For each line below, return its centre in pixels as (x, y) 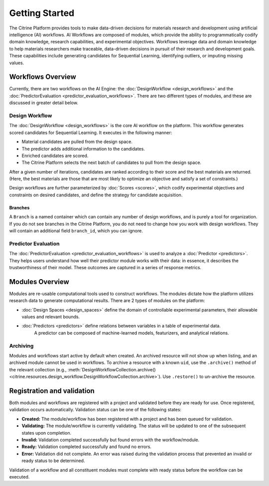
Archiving (21, 345)
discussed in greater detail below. (44, 103)
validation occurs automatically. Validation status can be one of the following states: (95, 410)
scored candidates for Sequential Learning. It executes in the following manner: (91, 133)
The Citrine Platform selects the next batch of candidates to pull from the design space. (112, 162)
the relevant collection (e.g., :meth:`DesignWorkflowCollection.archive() (83, 369)
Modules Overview (39, 282)
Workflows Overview (43, 77)
